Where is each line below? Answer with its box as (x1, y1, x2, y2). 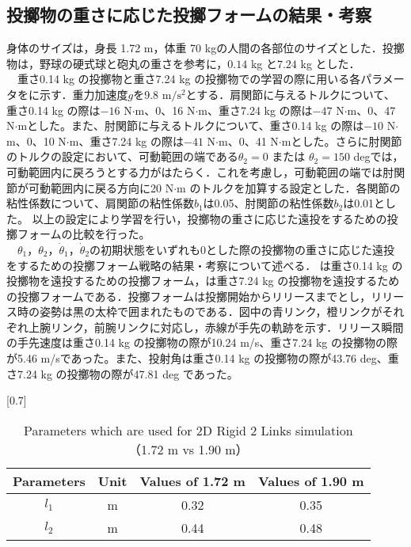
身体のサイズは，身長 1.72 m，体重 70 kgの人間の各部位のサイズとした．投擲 (6, 40, 405, 56)
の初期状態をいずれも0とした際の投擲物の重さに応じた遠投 (89, 241, 395, 257)
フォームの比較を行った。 (17, 226, 150, 242)
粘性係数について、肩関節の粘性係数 (6, 195, 194, 211)
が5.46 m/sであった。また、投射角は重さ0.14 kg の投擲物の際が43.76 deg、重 (6, 350, 399, 367)
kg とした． (300, 55, 360, 71)
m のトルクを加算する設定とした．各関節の (177, 179, 401, 196)
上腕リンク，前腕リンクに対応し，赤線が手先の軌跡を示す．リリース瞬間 (28, 318, 404, 335)
